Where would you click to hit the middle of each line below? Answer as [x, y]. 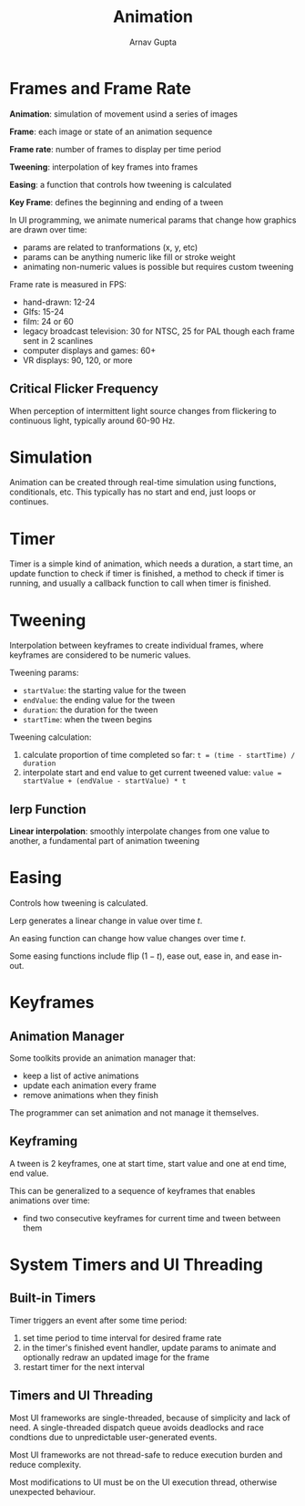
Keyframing [44, 1142]
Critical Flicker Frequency [84, 389]
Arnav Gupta [153, 42]
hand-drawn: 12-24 [59, 302]
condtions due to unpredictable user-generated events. [113, 1437]
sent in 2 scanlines [58, 340]
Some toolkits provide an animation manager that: [102, 1058]
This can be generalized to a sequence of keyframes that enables [132, 1190]
